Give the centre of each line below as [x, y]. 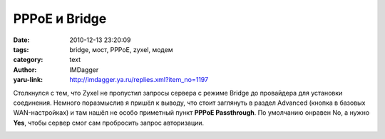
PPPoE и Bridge [60, 19]
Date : [21, 40]
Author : [25, 69]
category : [28, 60]
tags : [21, 49]
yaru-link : [28, 80]
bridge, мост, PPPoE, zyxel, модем [121, 49]
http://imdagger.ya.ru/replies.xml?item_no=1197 [139, 80]
